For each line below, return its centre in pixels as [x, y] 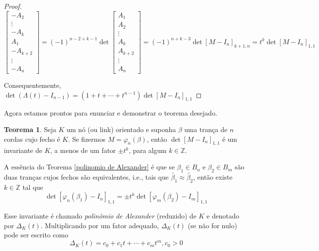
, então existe [213, 177]
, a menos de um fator [83, 150]
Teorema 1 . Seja [30, 129]
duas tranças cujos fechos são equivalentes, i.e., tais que [86, 177]
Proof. [13, 6]
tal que [33, 187]
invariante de [23, 150]
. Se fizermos [87, 139]
